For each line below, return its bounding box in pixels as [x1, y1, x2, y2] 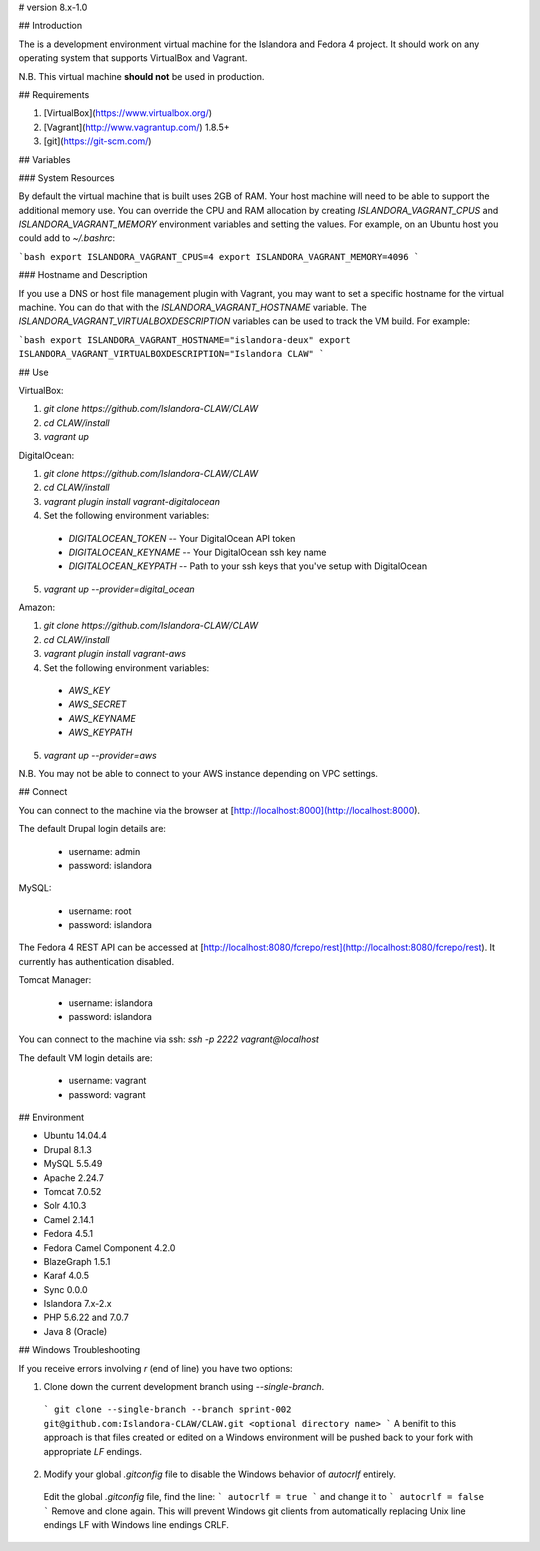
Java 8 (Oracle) [43, 1325, 108, 1337]
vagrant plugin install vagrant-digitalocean [43, 495, 220, 507]
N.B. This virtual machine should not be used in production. [18, 70, 265, 82]
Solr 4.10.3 [43, 1200, 87, 1212]
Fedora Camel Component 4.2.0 [43, 1241, 176, 1254]
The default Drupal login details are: [18, 823, 167, 835]
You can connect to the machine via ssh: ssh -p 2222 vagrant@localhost [18, 1033, 320, 1045]
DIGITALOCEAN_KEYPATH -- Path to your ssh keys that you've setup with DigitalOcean [68, 560, 428, 572]
